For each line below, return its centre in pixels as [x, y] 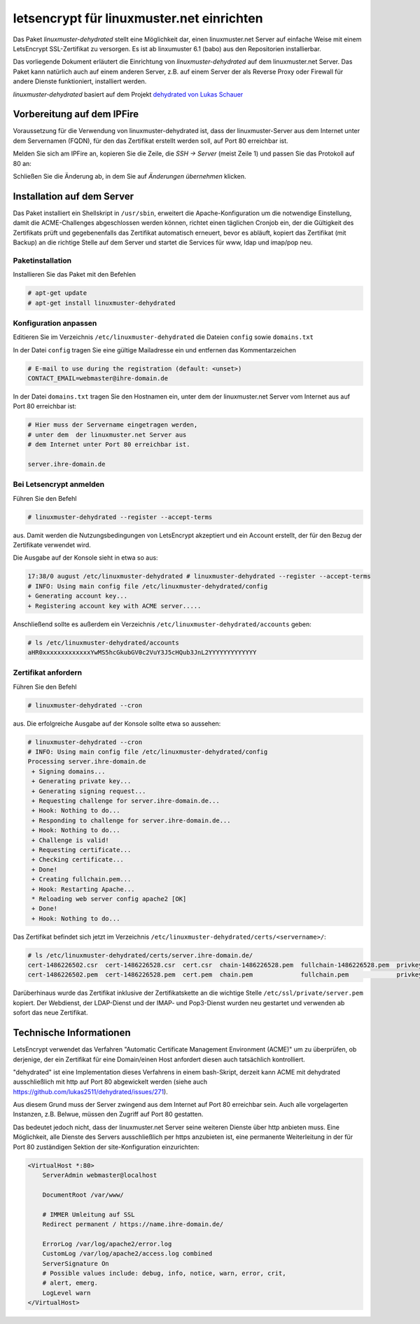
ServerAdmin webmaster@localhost [100, 1175]
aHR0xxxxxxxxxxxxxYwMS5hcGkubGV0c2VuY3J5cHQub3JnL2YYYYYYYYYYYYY [142, 652]
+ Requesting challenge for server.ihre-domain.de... [126, 801]
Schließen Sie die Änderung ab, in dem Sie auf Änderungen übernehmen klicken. [129, 176]
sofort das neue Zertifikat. [50, 1013]
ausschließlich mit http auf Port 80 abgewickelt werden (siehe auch [110, 1082]
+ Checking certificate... [78, 860]
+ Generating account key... [78, 596]
